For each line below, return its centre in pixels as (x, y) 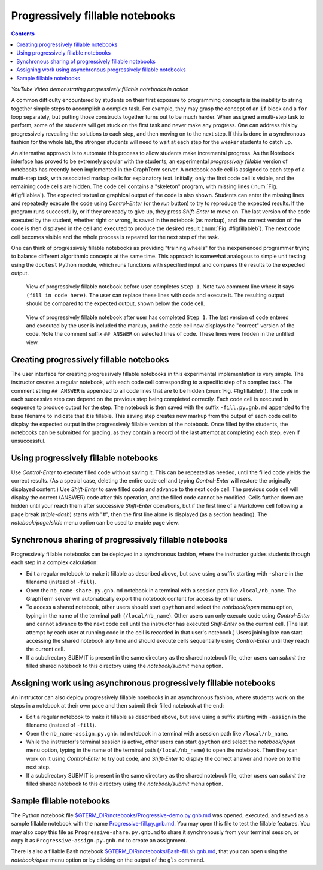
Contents (23, 34)
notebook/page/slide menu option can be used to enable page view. (95, 523)
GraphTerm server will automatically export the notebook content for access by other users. (139, 598)
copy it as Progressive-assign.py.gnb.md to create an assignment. (99, 840)
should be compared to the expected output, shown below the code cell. (115, 303)
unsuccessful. (28, 441)
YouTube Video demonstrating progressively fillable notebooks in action (100, 89)
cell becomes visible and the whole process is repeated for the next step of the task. (115, 237)
